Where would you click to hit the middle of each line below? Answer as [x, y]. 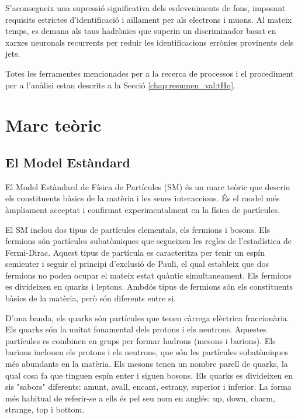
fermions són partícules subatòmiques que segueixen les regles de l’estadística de [149, 241]
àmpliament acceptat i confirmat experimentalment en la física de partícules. [143, 209]
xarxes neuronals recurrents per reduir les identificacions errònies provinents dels [150, 42]
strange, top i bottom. [45, 409]
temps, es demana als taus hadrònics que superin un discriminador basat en [141, 31]
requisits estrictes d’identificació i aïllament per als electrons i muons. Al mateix [149, 19]
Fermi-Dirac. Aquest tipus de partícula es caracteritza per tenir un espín [135, 252]
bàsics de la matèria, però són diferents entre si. [91, 298]
